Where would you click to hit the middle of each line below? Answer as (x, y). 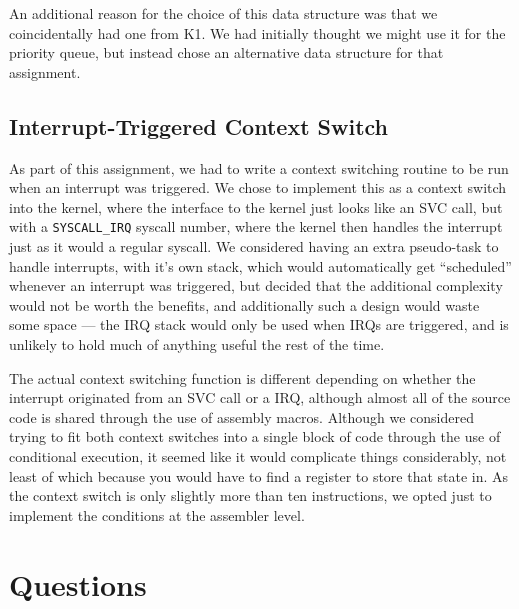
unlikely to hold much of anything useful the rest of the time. (197, 343)
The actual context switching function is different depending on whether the (242, 377)
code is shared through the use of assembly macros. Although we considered (241, 416)
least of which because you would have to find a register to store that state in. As (259, 475)
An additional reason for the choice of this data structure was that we (223, 13)
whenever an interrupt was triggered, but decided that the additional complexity (256, 285)
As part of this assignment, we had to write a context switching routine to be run (259, 167)
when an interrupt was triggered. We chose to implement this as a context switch (258, 187)
